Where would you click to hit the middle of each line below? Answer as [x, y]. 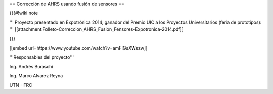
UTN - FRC [21, 85]
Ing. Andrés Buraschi [31, 66]
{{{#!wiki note [24, 13]
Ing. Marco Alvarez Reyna [36, 76]
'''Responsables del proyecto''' [42, 57]
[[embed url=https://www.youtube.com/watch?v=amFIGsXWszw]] [78, 48]
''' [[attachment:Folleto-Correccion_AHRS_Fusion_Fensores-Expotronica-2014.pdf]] [97, 29]
